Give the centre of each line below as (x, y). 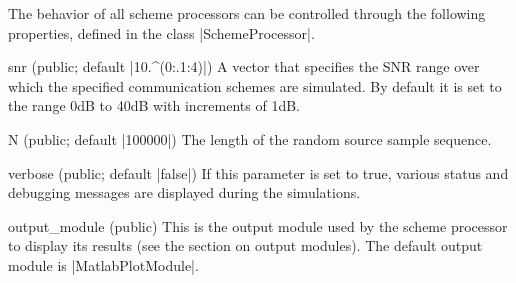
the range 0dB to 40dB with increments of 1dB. (154, 105)
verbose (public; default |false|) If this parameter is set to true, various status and (258, 172)
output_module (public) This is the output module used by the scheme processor (258, 225)
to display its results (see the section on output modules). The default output (245, 245)
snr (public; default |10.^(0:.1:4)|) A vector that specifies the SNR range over (244, 66)
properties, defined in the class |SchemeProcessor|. (161, 32)
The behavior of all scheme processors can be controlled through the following (247, 13)
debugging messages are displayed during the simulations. (184, 192)
